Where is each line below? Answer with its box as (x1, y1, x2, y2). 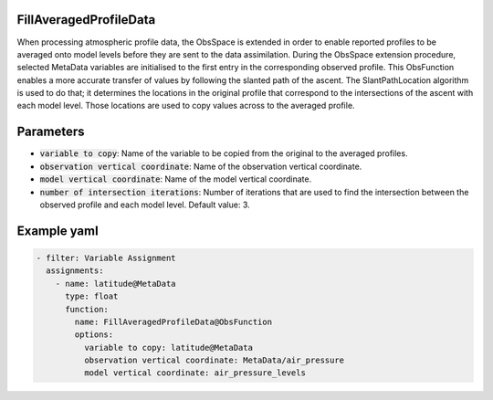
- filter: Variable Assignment (36, 252, 177, 263)
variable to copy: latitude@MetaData (83, 342, 253, 353)
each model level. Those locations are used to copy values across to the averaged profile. (16, 100, 355, 111)
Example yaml (16, 223, 100, 238)
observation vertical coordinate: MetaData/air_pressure (83, 355, 345, 365)
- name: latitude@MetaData (55, 279, 177, 289)
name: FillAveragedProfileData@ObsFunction (74, 316, 273, 327)
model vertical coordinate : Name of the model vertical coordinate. (39, 174, 312, 184)
